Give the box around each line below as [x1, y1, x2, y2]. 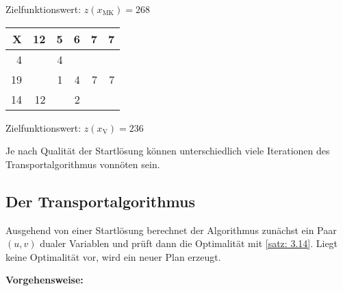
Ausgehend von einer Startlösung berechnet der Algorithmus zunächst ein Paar [5, 222, 337, 237]
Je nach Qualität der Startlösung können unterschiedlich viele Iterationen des [5, 143, 330, 158]
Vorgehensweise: [5, 272, 84, 287]
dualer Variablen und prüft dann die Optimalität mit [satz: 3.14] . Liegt [40, 236, 338, 251]
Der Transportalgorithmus [5, 190, 195, 211]
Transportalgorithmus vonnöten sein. [5, 156, 160, 171]
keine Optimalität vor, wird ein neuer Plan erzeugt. [5, 249, 221, 264]
